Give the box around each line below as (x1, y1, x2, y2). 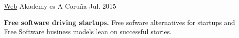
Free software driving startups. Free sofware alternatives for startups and (4, 17, 235, 27)
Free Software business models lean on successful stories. (4, 26, 172, 37)
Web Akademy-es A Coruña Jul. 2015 (4, 1, 116, 11)
